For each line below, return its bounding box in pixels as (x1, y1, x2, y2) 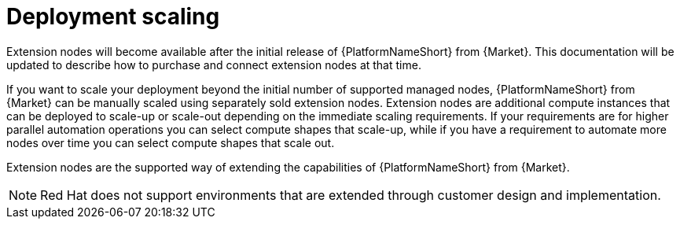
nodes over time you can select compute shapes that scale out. (6, 135, 335, 149)
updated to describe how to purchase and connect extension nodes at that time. (6, 57, 421, 72)
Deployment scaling (6, 3, 220, 30)
